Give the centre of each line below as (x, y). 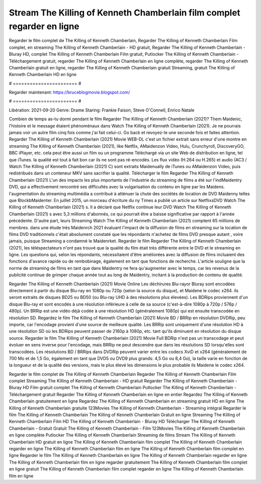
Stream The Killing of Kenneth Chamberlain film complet (124, 13)
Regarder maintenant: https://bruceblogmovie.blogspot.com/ (69, 93)
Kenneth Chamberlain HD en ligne (43, 75)
